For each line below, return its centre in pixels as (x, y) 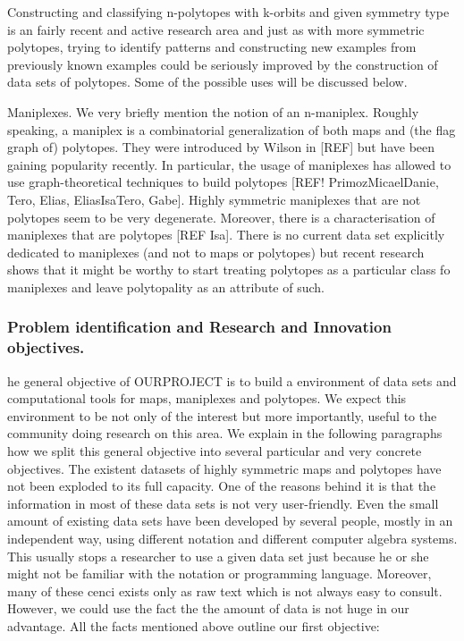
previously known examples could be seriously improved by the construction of (223, 64)
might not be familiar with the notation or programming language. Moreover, (219, 574)
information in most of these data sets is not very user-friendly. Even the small (223, 503)
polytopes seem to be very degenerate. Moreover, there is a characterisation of (221, 217)
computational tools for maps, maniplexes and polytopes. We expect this (207, 398)
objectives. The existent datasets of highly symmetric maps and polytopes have (224, 468)
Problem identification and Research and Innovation (199, 327)
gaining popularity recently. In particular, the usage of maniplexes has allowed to (229, 164)
